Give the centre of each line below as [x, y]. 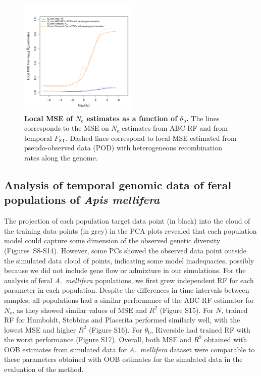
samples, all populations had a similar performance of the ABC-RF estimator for [129, 300]
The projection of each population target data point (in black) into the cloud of [127, 221]
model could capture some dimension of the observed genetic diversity [112, 240]
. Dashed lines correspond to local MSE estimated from [151, 138]
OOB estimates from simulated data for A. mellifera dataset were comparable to [129, 349]
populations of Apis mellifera [82, 200]
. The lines [203, 118]
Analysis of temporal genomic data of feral [118, 184]
